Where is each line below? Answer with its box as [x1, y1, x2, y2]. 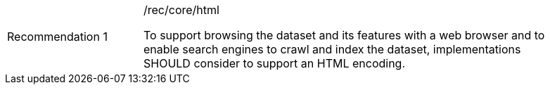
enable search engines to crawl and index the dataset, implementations [143, 42, 521, 56]
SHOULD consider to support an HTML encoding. [143, 56, 406, 70]
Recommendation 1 [7, 30, 108, 44]
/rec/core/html [143, 3, 219, 17]
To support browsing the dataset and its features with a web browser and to [143, 28, 545, 42]
